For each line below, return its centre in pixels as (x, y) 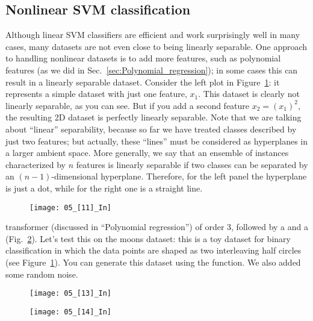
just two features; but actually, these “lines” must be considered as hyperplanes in (156, 141)
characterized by (36, 164)
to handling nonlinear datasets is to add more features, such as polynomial (143, 58)
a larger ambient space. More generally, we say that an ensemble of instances (147, 153)
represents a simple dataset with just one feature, (96, 94)
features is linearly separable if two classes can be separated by (192, 164)
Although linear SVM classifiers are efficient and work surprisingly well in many (153, 35)
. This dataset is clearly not (249, 94)
